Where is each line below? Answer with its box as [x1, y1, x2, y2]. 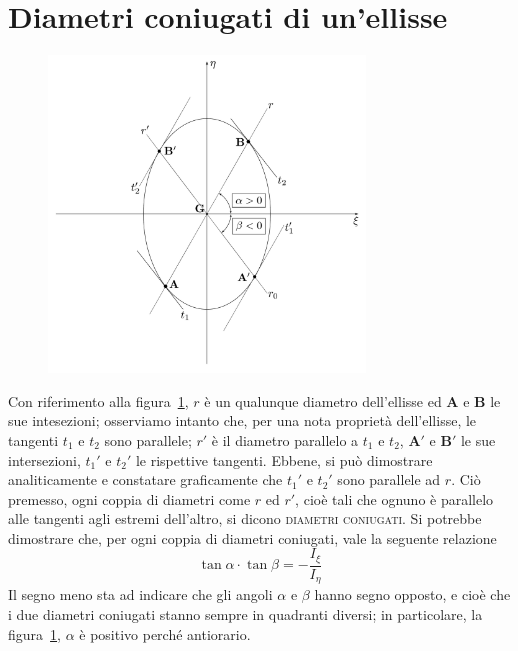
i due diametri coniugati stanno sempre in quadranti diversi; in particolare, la [8, 604, 483, 624]
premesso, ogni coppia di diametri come [8, 488, 251, 509]
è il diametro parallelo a [211, 429, 359, 450]
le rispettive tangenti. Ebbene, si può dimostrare [135, 449, 433, 470]
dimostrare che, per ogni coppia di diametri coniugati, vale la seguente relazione [8, 527, 497, 548]
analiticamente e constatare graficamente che [8, 469, 283, 490]
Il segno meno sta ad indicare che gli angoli [8, 584, 273, 605]
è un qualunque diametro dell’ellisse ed [204, 390, 442, 411]
